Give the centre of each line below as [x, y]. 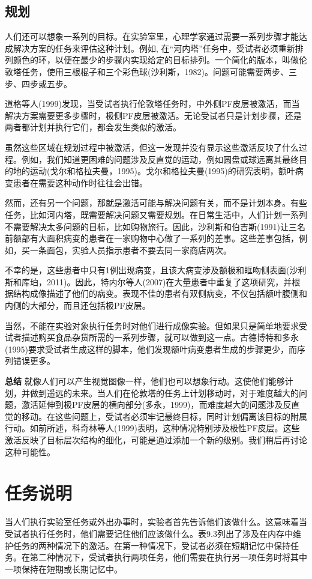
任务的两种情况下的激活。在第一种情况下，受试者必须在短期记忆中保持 [151, 545]
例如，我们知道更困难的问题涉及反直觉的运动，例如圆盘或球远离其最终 [160, 159]
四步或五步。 [46, 83]
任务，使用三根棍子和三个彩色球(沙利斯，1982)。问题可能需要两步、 [155, 71]
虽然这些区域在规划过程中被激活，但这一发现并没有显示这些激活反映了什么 [152, 147]
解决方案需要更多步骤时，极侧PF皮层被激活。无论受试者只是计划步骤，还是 [153, 115]
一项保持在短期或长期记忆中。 [64, 568]
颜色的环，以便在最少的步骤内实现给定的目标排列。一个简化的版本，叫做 [156, 60]
